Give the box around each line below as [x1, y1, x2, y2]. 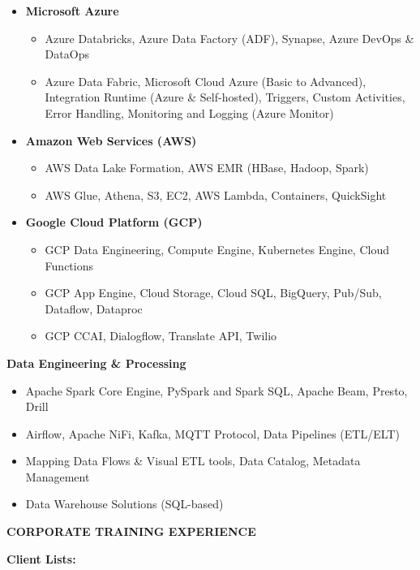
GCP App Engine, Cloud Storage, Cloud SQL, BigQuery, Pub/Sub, [45, 284, 382, 301]
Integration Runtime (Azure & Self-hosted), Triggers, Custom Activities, [45, 89, 405, 106]
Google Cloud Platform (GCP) [25, 214, 203, 231]
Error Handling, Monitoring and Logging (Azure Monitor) [45, 104, 334, 121]
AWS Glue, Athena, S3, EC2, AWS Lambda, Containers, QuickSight [45, 186, 387, 203]
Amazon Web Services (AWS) [25, 132, 197, 149]
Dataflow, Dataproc [45, 300, 143, 317]
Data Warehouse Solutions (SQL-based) [25, 495, 224, 512]
